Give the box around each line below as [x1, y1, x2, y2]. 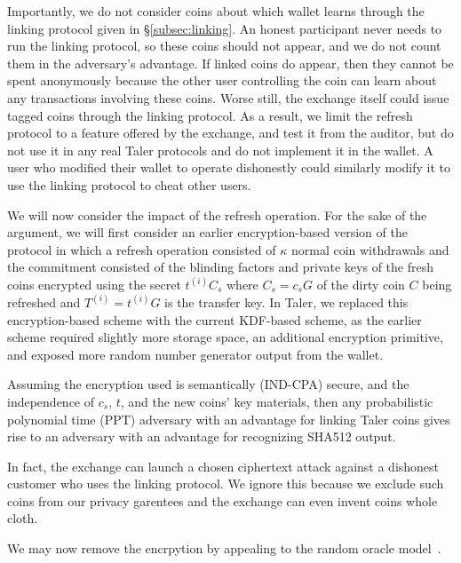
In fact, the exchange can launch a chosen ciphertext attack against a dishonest [7, 456, 440, 475]
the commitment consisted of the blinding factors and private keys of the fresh [7, 258, 433, 276]
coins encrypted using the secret [7, 274, 181, 293]
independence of [7, 392, 95, 410]
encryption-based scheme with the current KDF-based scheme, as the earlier [7, 310, 422, 329]
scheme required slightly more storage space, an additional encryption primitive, [7, 328, 443, 346]
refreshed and [7, 292, 81, 311]
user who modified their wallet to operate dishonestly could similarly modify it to [7, 158, 451, 177]
